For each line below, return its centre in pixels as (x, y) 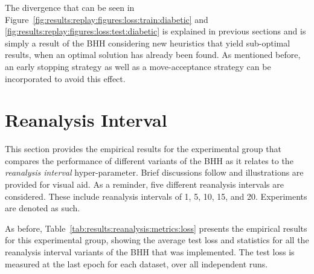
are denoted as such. (43, 208)
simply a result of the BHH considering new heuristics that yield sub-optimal (148, 43)
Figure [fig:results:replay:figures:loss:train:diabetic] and (107, 19)
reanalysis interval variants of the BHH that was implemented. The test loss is (150, 252)
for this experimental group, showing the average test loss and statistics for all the (157, 240)
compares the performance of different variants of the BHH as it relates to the (149, 160)
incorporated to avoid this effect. (65, 78)
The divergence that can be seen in (70, 7)
